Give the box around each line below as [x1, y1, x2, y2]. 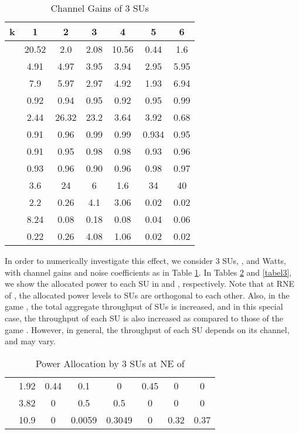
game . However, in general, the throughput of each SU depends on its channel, [5, 323, 290, 335]
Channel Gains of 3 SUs [50, 1, 149, 15]
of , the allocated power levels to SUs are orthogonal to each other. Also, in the [5, 289, 290, 301]
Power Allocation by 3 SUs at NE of [35, 356, 185, 370]
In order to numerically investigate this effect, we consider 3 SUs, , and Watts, [5, 255, 287, 266]
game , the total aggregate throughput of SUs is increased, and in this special [5, 300, 283, 313]
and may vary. [5, 335, 56, 347]
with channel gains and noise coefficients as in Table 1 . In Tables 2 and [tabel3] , [5, 266, 292, 278]
